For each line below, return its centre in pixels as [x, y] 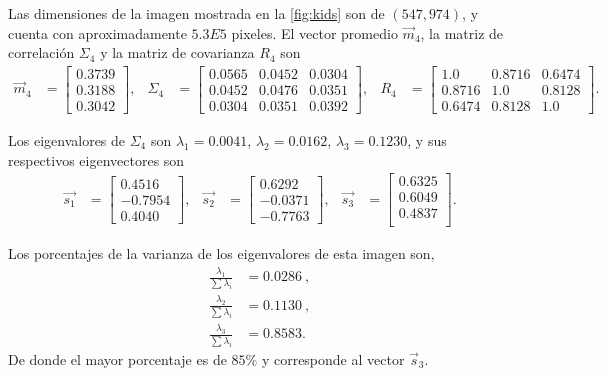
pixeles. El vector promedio [314, 32]
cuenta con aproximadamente [97, 32]
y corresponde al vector [333, 358]
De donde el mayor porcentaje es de [117, 358]
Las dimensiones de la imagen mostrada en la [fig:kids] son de [196, 13]
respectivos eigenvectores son [96, 159]
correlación [41, 52]
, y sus [427, 139]
